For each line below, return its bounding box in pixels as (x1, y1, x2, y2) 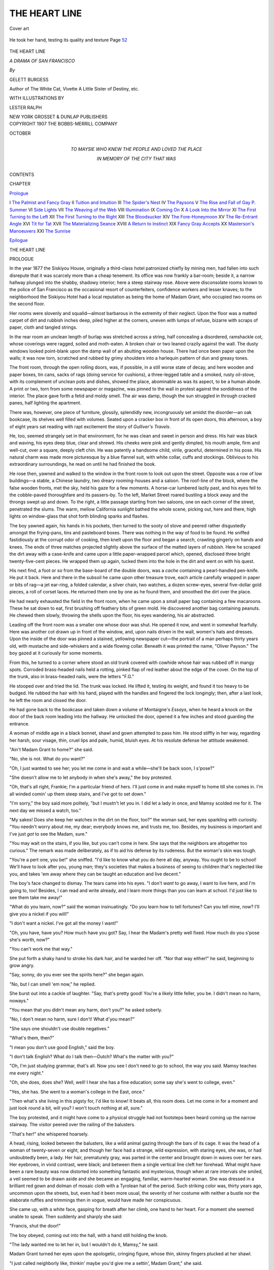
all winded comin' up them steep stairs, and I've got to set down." (9, 790, 147, 797)
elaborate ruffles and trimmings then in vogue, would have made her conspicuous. (9, 1197, 182, 1203)
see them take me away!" (9, 894, 63, 900)
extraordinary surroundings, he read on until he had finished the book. (9, 461, 156, 467)
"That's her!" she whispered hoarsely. (9, 1131, 89, 1137)
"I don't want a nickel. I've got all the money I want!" (9, 920, 119, 927)
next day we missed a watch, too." (9, 807, 81, 813)
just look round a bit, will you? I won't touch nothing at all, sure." (9, 1105, 143, 1111)
